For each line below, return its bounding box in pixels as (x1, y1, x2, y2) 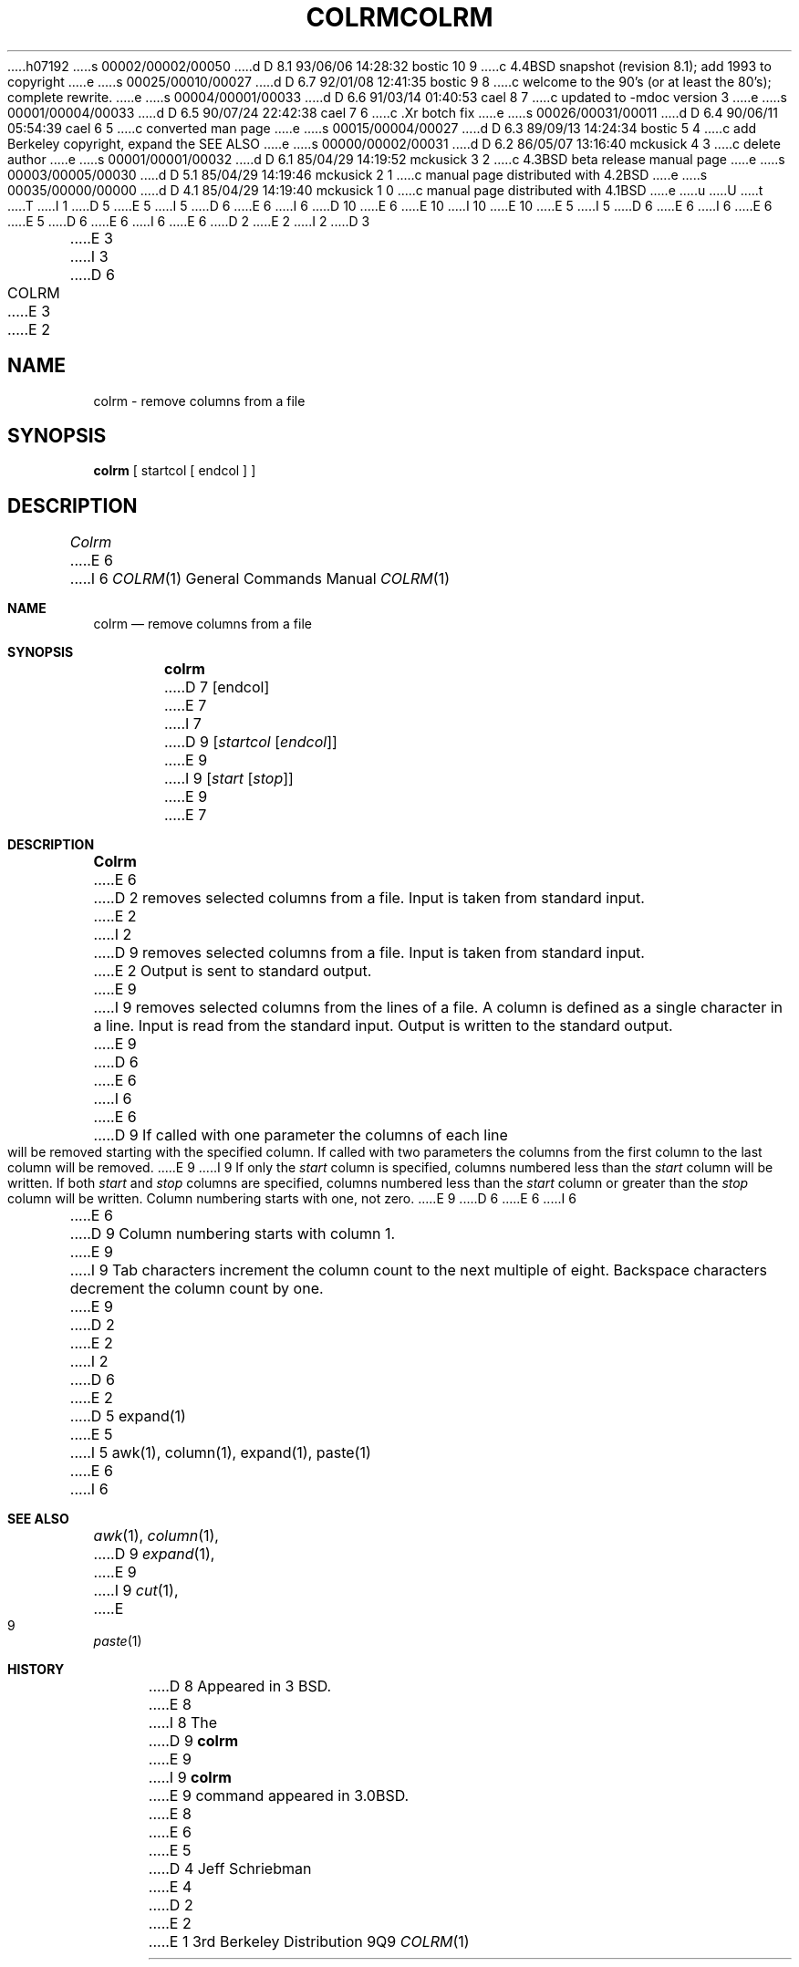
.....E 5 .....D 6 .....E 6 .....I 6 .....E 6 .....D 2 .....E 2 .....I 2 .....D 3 (7, 213, 370, 229)
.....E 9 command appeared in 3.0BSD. (148, 1786, 410, 1806)
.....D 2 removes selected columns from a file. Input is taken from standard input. (93, 889, 645, 908)
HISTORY (7, 1661, 65, 1678)
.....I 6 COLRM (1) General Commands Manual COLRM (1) (69, 569, 450, 588)
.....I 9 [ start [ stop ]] (163, 769, 294, 788)
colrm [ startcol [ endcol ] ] (93, 463, 256, 479)
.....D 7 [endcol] (163, 678, 270, 697)
